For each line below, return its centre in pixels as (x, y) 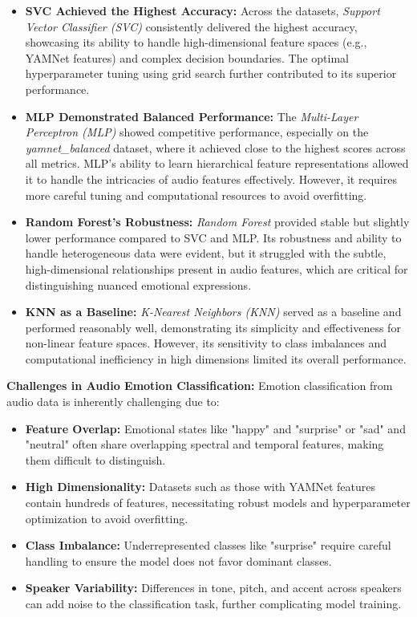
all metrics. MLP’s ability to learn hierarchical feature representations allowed (217, 163)
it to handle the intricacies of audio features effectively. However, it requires (211, 179)
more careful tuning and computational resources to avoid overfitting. (196, 195)
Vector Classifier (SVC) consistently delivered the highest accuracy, (191, 26)
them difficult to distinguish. (95, 459)
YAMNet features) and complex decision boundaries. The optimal (187, 57)
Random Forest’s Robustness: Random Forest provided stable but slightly (217, 222)
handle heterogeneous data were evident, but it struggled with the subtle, (206, 253)
